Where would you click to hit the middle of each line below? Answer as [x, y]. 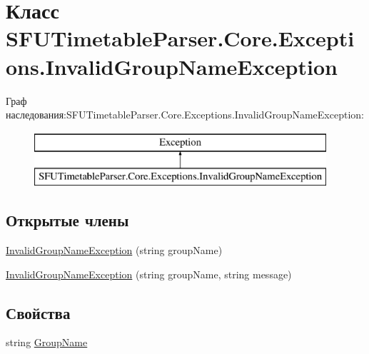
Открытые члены [67, 220]
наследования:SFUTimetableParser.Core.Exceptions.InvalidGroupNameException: [185, 115]
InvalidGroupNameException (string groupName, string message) [149, 274]
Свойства [38, 312]
